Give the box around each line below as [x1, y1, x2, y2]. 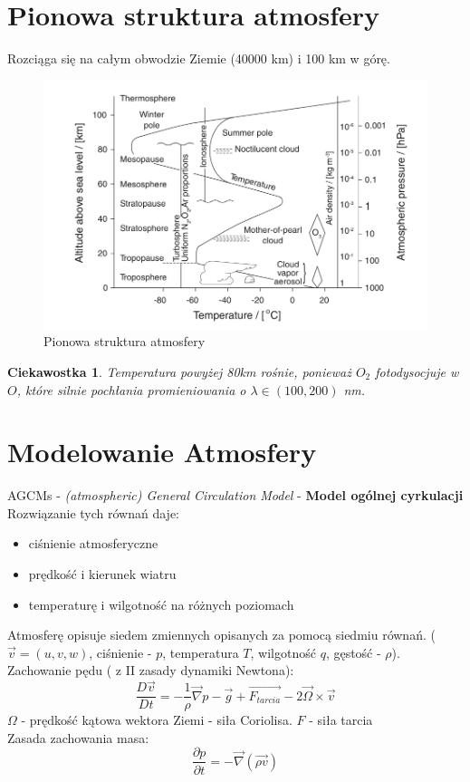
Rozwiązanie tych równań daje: [7, 503, 180, 522]
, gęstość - [325, 642, 381, 661]
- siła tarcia [309, 710, 373, 729]
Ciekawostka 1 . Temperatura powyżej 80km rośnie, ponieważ [7, 362, 351, 381]
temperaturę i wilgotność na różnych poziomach [28, 594, 294, 613]
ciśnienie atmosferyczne [28, 534, 158, 553]
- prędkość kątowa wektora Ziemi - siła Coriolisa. [21, 710, 293, 729]
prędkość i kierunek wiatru [28, 565, 177, 584]
